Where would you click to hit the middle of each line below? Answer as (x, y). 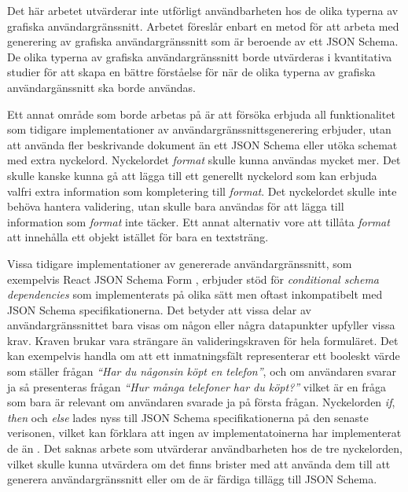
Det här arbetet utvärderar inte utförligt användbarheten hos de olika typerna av (203, 10)
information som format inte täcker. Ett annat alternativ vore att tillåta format (198, 221)
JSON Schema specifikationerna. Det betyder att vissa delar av (159, 309)
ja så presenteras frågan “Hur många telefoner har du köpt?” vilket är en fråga (197, 386)
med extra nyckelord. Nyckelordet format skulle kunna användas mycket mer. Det (204, 160)
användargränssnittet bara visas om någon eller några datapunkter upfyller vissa (201, 325)
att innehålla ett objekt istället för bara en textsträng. (138, 237)
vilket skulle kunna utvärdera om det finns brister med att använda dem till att (199, 463)
